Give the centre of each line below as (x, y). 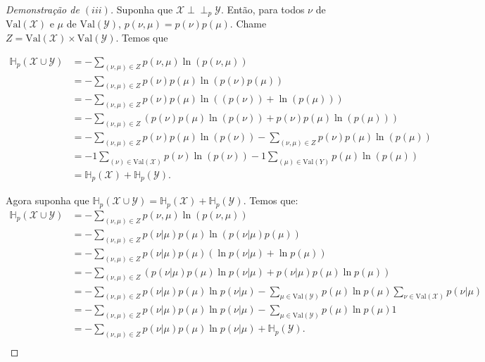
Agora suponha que (48, 200)
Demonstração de (43, 9)
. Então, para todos (263, 9)
